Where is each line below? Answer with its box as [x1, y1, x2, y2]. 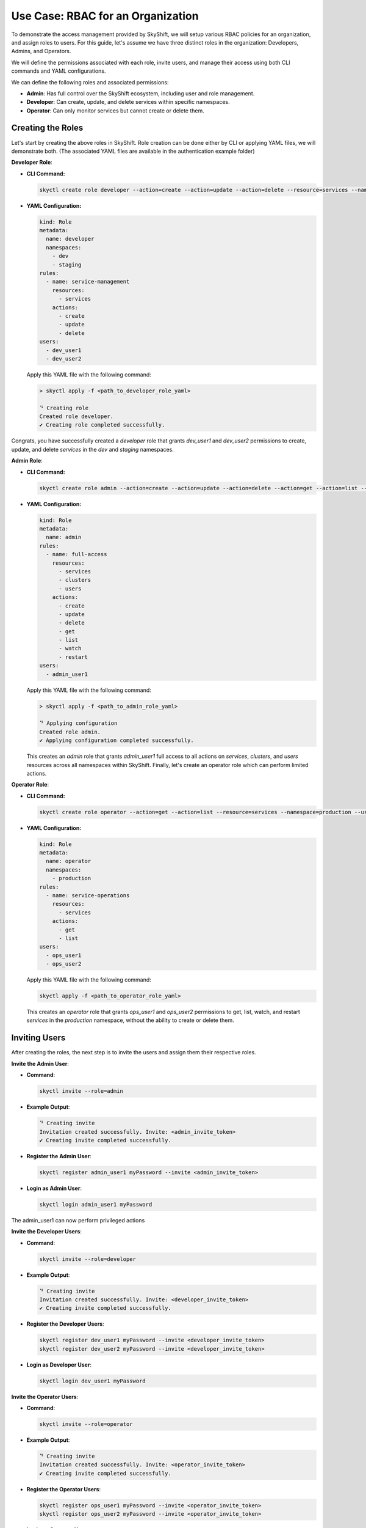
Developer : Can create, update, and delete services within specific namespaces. [26, 98, 230, 106]
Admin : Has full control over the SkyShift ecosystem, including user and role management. [26, 89, 255, 97]
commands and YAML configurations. [11, 67, 106, 75]
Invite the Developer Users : [11, 1228, 82, 1235]
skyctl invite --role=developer [39, 1255, 137, 1262]
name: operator [46, 858, 91, 865]
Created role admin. [39, 728, 101, 735]
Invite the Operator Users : [11, 1393, 79, 1400]
